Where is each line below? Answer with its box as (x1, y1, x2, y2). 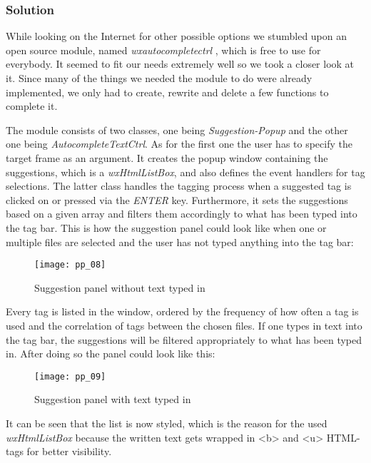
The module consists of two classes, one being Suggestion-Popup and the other (6, 122, 348, 137)
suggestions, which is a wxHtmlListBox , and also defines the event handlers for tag (6, 164, 365, 179)
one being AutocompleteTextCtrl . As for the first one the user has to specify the (6, 136, 352, 151)
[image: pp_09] (34, 371, 106, 382)
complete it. (6, 98, 58, 113)
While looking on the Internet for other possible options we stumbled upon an (6, 29, 347, 44)
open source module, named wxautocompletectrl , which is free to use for (6, 42, 321, 57)
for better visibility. (26, 444, 112, 459)
